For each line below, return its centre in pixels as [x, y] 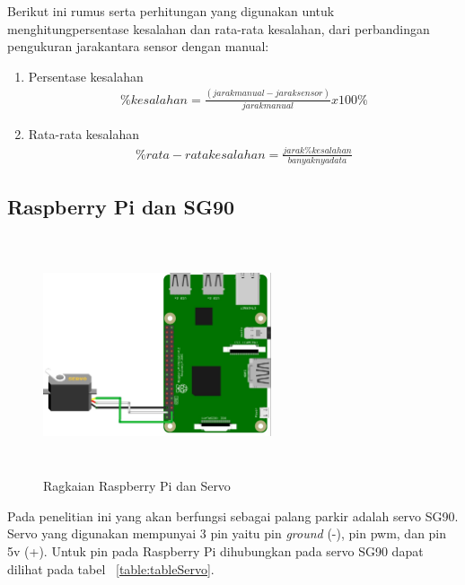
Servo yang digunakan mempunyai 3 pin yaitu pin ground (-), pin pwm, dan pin [227, 533]
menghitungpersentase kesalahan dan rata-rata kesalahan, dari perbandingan [219, 28]
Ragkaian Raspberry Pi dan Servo [137, 486]
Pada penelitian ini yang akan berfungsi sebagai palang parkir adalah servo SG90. [233, 515]
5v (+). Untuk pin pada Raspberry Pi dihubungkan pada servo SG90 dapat [215, 550]
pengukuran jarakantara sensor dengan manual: [138, 46]
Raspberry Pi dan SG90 [121, 207]
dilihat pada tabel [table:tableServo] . [111, 568]
